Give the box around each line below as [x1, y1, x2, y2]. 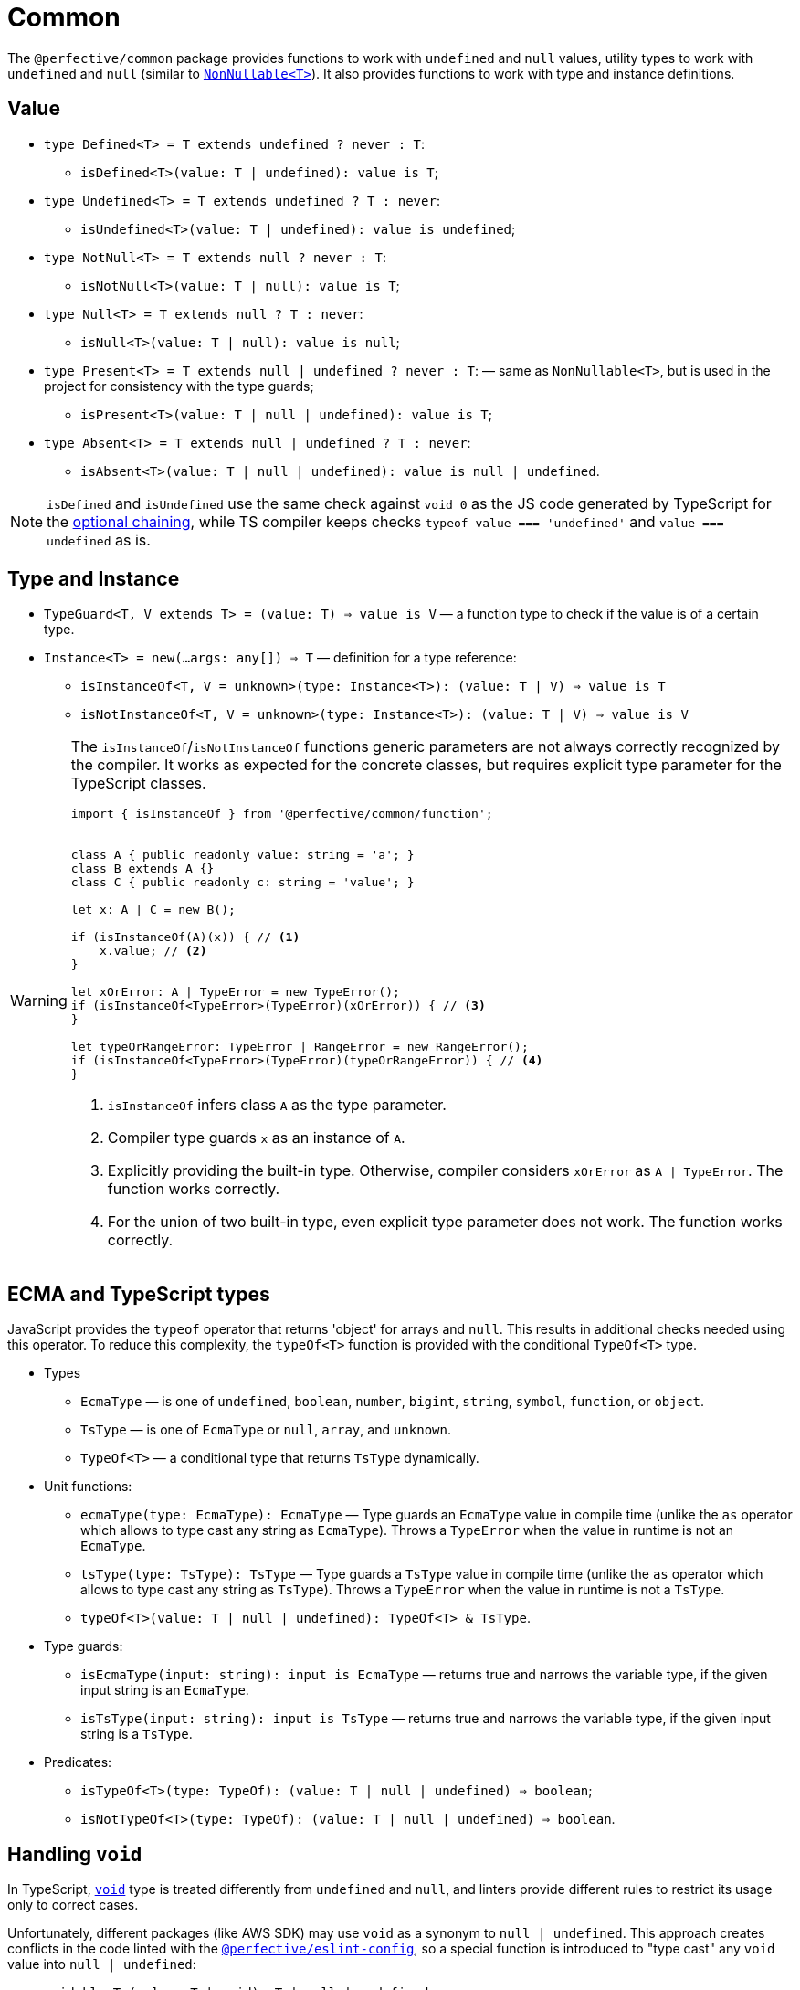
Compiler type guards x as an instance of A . [107, 1128, 405, 1148]
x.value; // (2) [100, 944, 207, 958]
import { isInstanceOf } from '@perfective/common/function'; [70, 807, 493, 821]
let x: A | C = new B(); [70, 903, 236, 917]
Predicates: [44, 1754, 112, 1771]
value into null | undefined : [7, 1956, 196, 1973]
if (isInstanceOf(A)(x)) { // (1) [70, 930, 300, 945]
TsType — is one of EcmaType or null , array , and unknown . [80, 1422, 451, 1438]
